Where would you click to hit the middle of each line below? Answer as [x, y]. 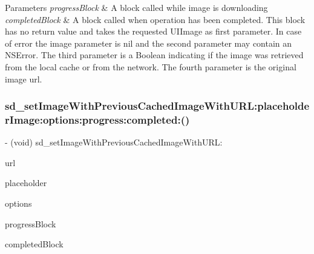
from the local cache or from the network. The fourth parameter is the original [151, 66]
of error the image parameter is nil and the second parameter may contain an [149, 43]
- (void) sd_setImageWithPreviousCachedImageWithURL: [114, 142]
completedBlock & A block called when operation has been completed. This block [155, 19]
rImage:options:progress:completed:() [97, 119]
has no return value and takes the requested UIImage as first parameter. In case [153, 31]
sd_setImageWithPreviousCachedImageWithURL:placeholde [157, 106]
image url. [24, 79]
